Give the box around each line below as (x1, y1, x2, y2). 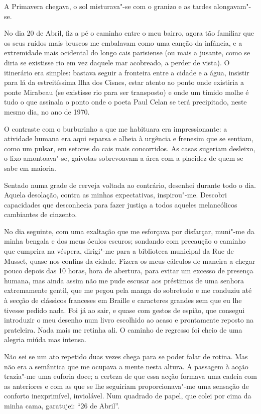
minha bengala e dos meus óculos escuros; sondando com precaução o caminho (4, 236, 246, 246)
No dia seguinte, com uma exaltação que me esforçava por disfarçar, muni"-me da (4, 226, 254, 236)
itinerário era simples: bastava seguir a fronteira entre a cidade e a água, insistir (4, 67, 249, 77)
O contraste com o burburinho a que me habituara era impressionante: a (4, 123, 227, 134)
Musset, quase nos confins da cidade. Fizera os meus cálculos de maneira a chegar (4, 255, 255, 266)
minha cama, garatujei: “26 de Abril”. (4, 400, 119, 410)
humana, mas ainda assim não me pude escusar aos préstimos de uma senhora (4, 275, 244, 285)
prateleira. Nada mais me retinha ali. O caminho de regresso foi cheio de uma (4, 324, 242, 335)
